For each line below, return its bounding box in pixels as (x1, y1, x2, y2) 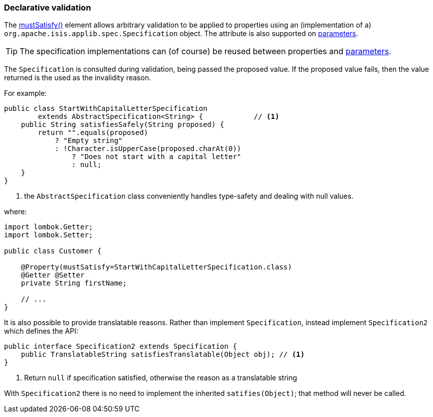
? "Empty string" (55, 136, 123, 145)
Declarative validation (4, 3, 91, 13)
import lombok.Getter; (4, 223, 93, 231)
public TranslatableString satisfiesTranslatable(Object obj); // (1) (21, 350, 305, 359)
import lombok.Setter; (4, 231, 93, 239)
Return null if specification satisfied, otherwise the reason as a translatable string (24, 373, 297, 382)
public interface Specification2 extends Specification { (4, 342, 237, 351)
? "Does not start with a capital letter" (71, 153, 242, 161)
